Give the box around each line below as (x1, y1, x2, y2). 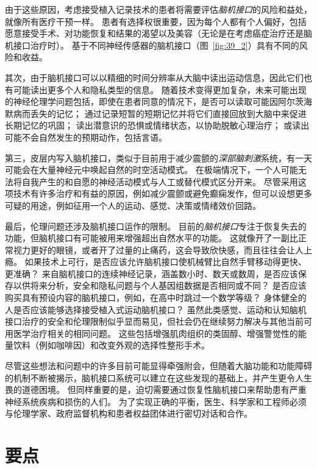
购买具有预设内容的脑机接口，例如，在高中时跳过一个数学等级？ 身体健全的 (5, 291, 307, 304)
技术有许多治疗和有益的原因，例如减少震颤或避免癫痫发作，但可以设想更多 (13, 187, 312, 200)
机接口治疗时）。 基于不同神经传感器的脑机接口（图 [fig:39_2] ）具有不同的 (5, 38, 299, 51)
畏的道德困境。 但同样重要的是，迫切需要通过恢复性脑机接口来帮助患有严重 (5, 383, 307, 396)
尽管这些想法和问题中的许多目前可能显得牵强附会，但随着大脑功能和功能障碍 (5, 359, 312, 372)
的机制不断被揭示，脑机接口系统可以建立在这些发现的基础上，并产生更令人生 (5, 371, 312, 384)
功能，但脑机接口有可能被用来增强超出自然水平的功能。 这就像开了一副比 (5, 231, 298, 244)
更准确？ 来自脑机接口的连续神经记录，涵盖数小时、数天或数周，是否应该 (5, 267, 298, 280)
